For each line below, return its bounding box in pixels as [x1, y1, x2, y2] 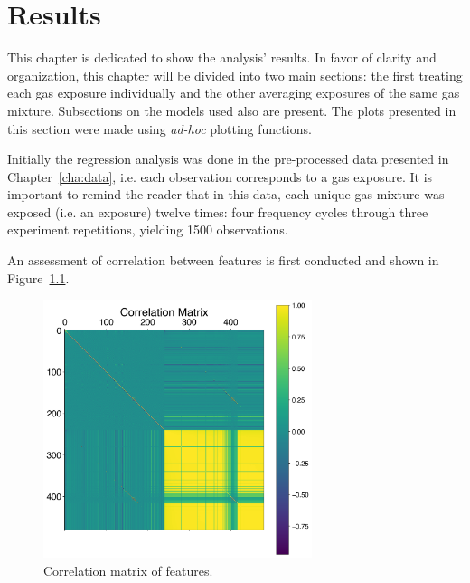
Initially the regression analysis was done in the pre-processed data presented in [7, 149, 449, 168]
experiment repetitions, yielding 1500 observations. [7, 220, 288, 239]
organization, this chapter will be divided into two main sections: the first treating [7, 65, 463, 84]
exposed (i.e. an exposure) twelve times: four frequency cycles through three [7, 202, 428, 221]
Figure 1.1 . [7, 268, 70, 287]
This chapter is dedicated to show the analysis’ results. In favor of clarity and [7, 48, 437, 67]
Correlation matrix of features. [43, 560, 213, 579]
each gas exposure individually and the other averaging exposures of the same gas [7, 83, 460, 102]
